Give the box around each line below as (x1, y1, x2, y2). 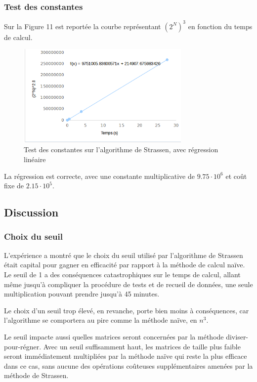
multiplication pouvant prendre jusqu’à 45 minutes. (4, 289, 160, 299)
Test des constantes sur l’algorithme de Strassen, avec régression (24, 144, 218, 155)
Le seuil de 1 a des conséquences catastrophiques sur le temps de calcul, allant (4, 269, 241, 279)
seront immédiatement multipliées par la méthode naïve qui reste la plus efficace (4, 351, 247, 361)
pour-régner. (4, 341, 42, 351)
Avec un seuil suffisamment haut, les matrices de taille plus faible (43, 341, 241, 351)
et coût (225, 170, 247, 181)
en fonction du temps (188, 21, 253, 31)
